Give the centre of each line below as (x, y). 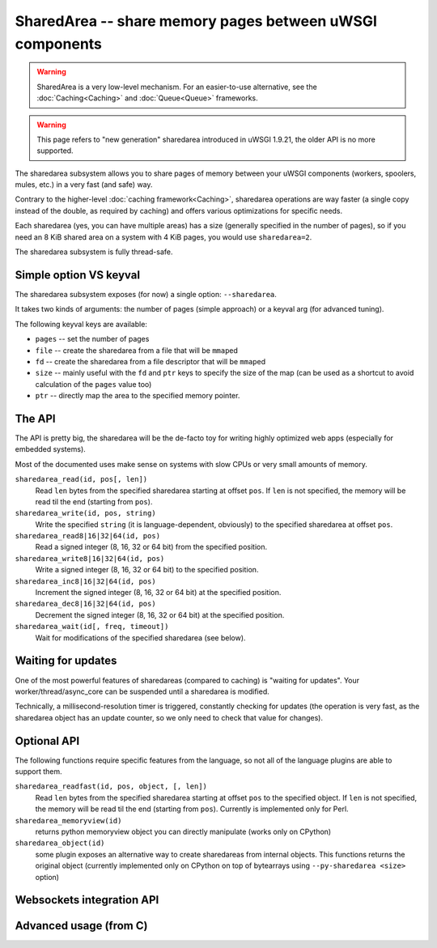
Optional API (47, 741)
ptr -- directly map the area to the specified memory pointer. (138, 396)
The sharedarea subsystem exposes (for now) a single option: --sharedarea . (146, 294)
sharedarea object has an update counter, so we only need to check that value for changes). (169, 717)
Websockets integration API (87, 900)
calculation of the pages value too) (93, 384)
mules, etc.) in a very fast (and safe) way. (84, 185)
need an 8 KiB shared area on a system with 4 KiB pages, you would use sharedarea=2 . (163, 237)
